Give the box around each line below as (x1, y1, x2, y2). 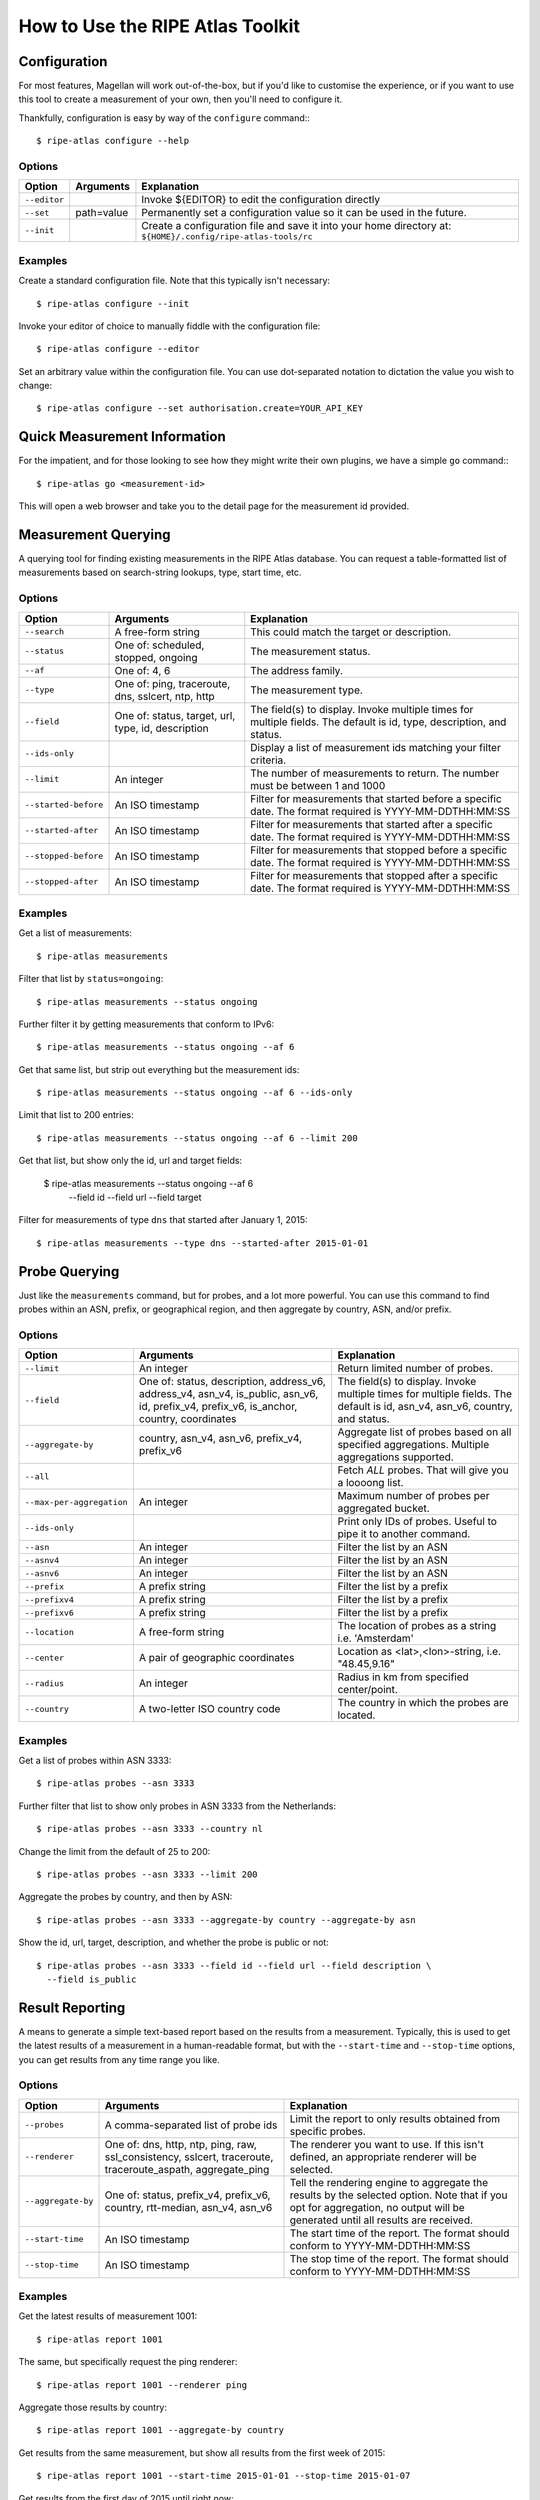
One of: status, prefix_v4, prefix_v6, (104, 2188, 271, 2202)
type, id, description (114, 721, 209, 735)
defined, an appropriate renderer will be (289, 2150, 477, 2164)
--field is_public (46, 1973, 137, 1985)
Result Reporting (18, 1999, 126, 2016)
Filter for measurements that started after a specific (250, 817, 494, 831)
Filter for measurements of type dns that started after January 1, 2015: (18, 1214, 309, 1226)
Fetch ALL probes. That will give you (337, 1463, 509, 1477)
